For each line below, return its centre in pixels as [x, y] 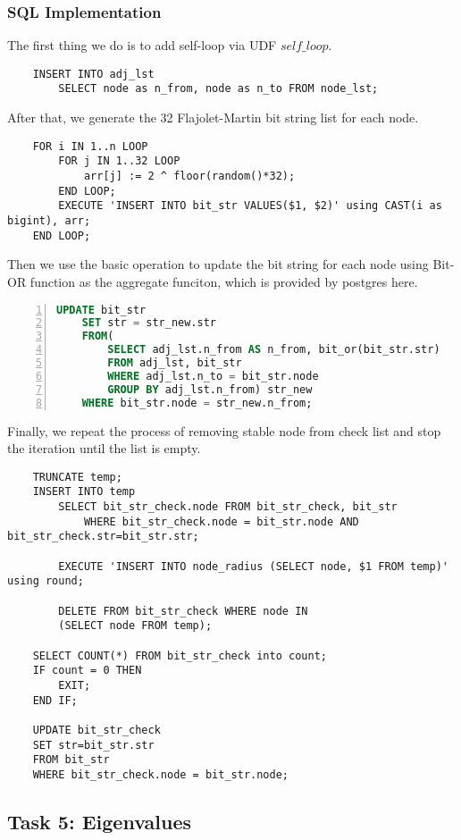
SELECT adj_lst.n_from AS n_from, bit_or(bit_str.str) [274, 350]
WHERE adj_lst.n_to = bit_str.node [213, 376]
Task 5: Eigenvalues [99, 821]
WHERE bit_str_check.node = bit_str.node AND [221, 521]
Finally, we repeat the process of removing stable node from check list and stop [224, 430]
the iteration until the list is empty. [104, 448]
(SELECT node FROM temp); [135, 626]
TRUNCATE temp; [77, 477]
